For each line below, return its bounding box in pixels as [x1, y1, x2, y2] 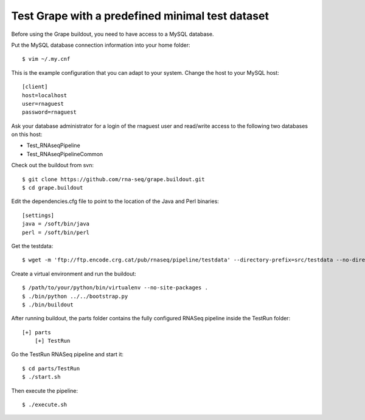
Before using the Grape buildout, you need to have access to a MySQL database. [11, 30, 214, 38]
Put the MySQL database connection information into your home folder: [11, 41, 191, 49]
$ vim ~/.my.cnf [22, 55, 71, 63]
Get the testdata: [11, 242, 54, 249]
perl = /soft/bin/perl [22, 229, 90, 236]
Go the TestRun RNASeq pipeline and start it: [11, 351, 124, 358]
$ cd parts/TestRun [22, 365, 80, 372]
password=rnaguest [22, 109, 77, 115]
